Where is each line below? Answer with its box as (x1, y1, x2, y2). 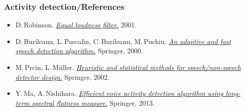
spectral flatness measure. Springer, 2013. (32, 97, 155, 108)
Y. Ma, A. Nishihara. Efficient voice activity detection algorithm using (15, 88, 223, 98)
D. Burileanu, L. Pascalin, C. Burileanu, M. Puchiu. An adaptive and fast (15, 36, 231, 46)
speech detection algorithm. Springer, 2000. (15, 45, 143, 56)
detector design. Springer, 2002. (15, 71, 110, 82)
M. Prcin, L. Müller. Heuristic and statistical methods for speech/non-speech (15, 62, 241, 72)
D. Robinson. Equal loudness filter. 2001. (15, 20, 137, 30)
